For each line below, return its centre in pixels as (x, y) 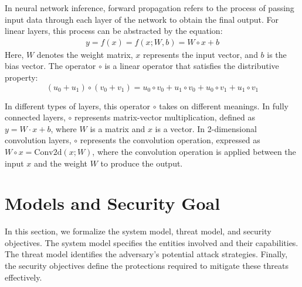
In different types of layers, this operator (78, 106)
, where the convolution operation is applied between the (194, 151)
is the (277, 54)
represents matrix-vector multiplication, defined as (165, 117)
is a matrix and (118, 128)
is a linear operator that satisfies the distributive (192, 66)
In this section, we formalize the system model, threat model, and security (138, 231)
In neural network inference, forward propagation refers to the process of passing (150, 8)
